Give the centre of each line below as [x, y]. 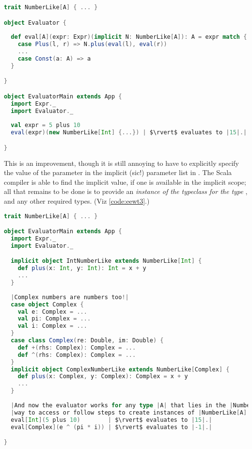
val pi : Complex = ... [54, 319]
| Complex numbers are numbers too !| [70, 297]
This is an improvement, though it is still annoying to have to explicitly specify [121, 163]
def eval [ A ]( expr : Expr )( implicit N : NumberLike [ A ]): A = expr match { [129, 37]
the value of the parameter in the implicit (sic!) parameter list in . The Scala [118, 172]
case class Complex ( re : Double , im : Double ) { [87, 341]
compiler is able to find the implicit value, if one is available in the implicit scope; [125, 182]
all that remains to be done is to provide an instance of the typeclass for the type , [126, 191]
